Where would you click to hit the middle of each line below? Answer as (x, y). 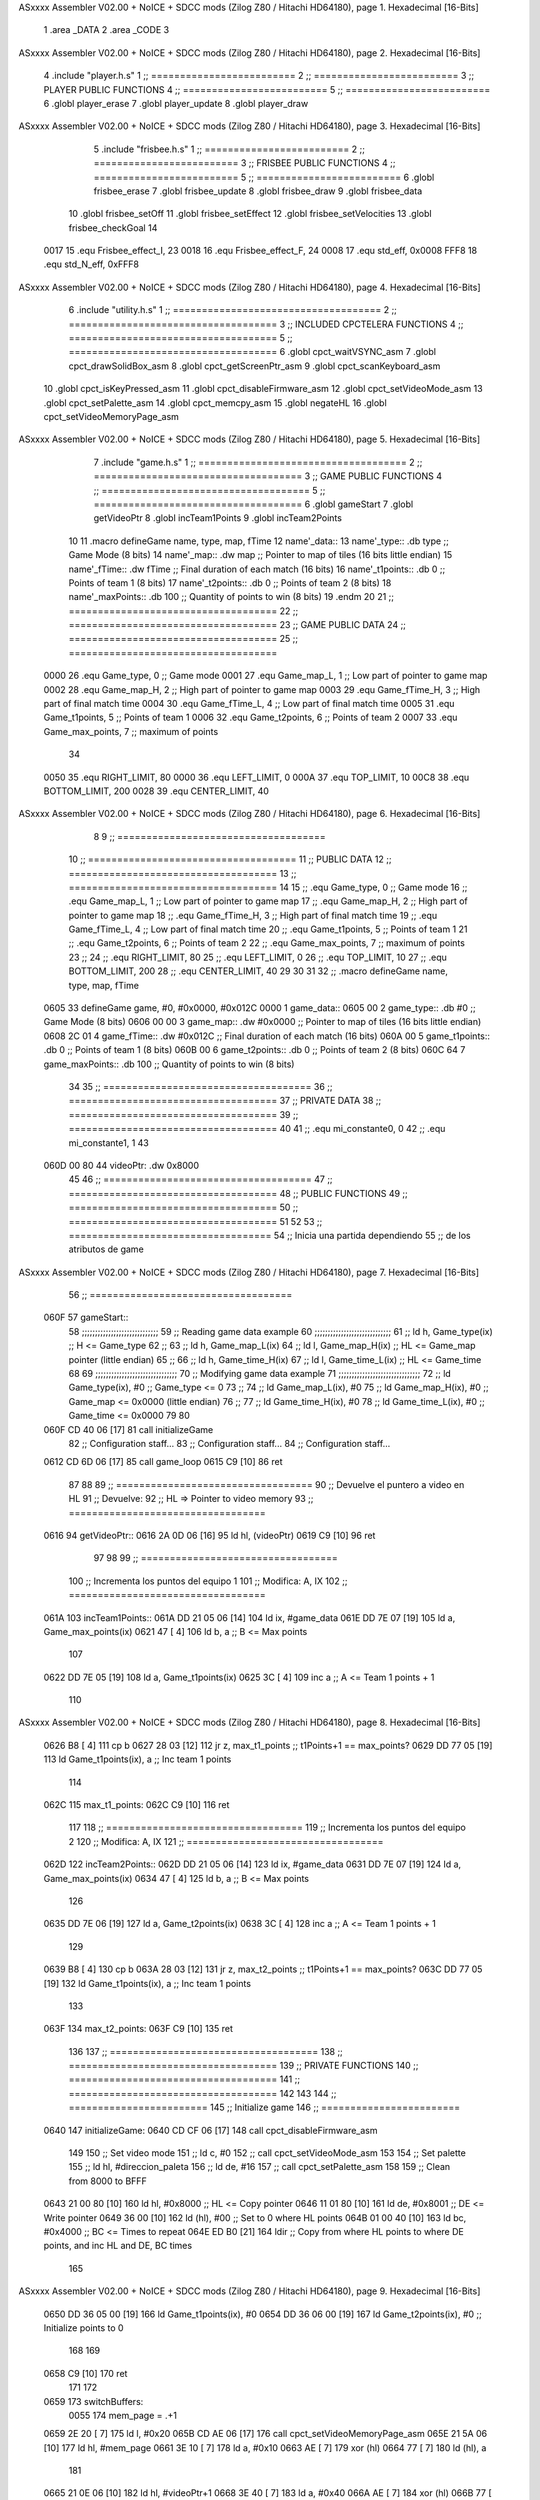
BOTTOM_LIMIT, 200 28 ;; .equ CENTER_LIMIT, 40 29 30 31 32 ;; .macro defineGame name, (258, 971)
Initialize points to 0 (83, 2327)
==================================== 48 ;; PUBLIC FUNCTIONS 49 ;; (238, 1193)
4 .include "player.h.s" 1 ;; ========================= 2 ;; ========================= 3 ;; (259, 76)
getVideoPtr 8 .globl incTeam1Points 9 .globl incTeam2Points (217, 518)
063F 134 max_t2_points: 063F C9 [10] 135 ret (138, 2029)
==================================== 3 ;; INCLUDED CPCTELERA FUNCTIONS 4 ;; (266, 324)
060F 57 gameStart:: (86, 1317)
